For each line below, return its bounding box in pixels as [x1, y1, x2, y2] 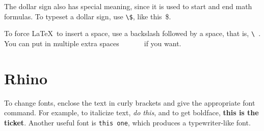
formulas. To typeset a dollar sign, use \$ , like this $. [4, 11, 171, 21]
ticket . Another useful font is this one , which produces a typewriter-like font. [4, 117, 251, 127]
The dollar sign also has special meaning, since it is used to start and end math [4, 1, 252, 11]
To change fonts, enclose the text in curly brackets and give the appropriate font [4, 97, 255, 108]
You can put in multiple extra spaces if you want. [4, 38, 181, 48]
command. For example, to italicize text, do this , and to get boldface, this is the [4, 107, 259, 118]
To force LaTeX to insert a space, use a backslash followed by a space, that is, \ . [4, 28, 261, 39]
